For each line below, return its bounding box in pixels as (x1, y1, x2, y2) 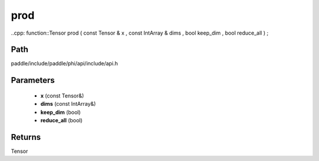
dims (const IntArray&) (40, 100, 96, 108)
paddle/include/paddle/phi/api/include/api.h (11, 60, 118, 67)
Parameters (11, 75, 55, 85)
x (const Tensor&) (40, 92, 84, 99)
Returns (11, 132, 41, 142)
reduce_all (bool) (40, 117, 83, 124)
